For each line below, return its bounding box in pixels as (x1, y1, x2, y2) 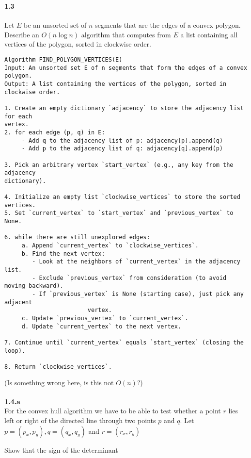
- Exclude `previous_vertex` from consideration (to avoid (32, 274, 227, 281)
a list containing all (180, 29, 238, 39)
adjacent (4, 298, 32, 306)
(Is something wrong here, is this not (4, 377, 114, 387)
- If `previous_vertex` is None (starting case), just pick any (32, 291, 244, 297)
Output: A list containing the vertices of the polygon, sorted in (4, 80, 227, 87)
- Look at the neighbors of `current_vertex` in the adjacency (32, 258, 240, 265)
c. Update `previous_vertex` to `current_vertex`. (21, 314, 188, 322)
